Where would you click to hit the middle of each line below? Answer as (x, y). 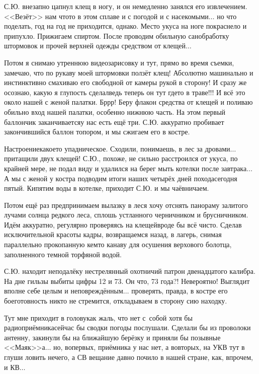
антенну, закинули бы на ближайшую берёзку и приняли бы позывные (112, 337)
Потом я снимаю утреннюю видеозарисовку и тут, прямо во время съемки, (119, 62)
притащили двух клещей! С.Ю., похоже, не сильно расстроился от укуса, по (121, 158)
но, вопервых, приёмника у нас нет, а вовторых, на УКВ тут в (149, 347)
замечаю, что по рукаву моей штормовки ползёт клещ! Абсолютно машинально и (129, 72)
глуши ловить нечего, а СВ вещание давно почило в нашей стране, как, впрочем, (128, 357)
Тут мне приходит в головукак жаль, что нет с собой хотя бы (98, 317)
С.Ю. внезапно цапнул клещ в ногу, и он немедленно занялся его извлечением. (126, 6)
